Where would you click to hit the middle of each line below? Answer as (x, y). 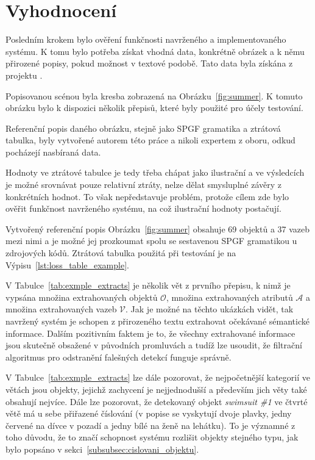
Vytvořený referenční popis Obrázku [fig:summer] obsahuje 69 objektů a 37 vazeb (158, 228)
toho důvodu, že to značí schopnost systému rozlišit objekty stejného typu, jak (152, 437)
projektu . (24, 75)
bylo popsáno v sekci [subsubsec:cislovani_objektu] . (102, 449)
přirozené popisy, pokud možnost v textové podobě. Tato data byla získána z (149, 63)
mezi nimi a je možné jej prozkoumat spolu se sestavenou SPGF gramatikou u (151, 241)
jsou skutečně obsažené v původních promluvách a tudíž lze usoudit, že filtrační (154, 345)
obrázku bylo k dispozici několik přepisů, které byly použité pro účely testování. (154, 108)
